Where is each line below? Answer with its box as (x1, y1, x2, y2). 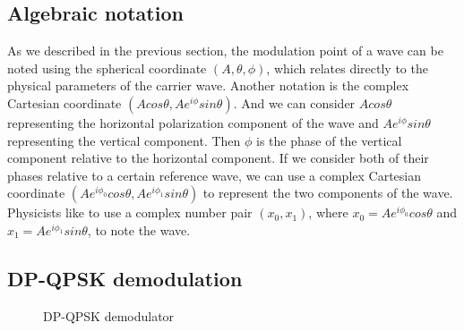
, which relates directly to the (266, 58, 428, 77)
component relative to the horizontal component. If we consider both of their (7, 149, 429, 167)
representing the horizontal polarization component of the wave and (7, 113, 379, 132)
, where (308, 203, 348, 222)
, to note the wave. (87, 220, 191, 239)
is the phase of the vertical (256, 131, 402, 149)
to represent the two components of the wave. (202, 183, 453, 202)
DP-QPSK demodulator (43, 306, 175, 325)
